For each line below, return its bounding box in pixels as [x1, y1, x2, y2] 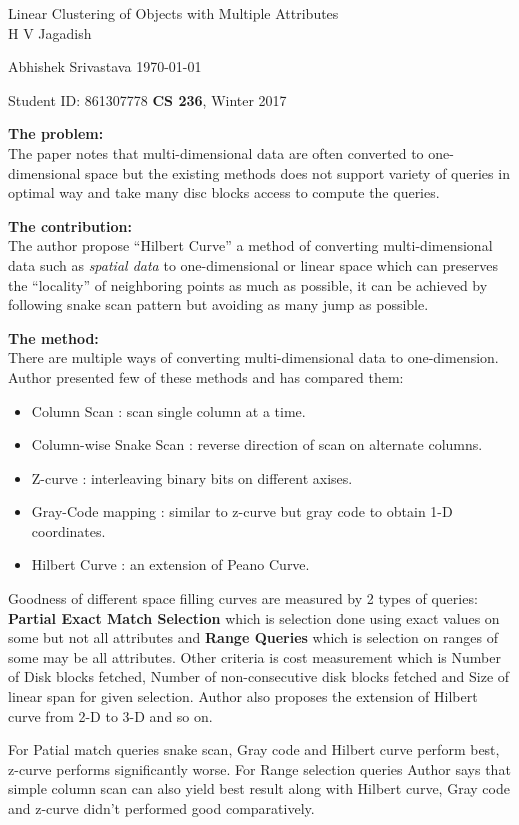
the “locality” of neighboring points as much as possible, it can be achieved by [8, 274, 488, 295]
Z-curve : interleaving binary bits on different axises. [31, 467, 353, 488]
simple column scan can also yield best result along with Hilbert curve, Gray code [8, 778, 510, 799]
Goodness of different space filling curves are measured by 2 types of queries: [8, 588, 478, 609]
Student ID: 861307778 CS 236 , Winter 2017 [8, 89, 287, 110]
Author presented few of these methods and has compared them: [8, 366, 404, 387]
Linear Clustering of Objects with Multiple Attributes [8, 3, 339, 23]
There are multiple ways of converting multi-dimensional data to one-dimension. [8, 347, 499, 368]
